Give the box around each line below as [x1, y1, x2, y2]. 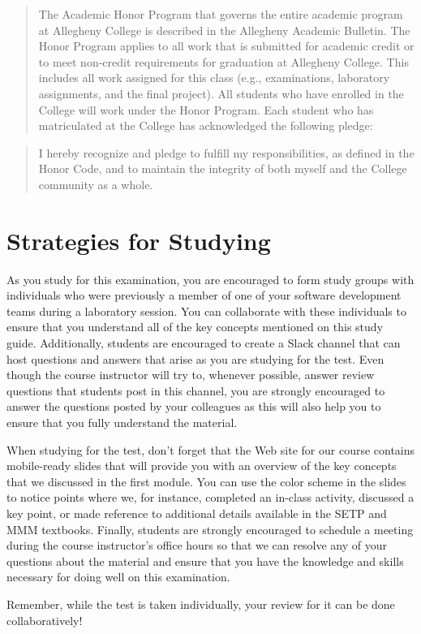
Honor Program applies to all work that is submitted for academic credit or [38, 37, 415, 54]
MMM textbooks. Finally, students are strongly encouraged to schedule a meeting [6, 520, 414, 537]
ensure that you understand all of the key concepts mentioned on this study [6, 318, 384, 335]
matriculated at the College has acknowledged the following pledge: [38, 117, 373, 134]
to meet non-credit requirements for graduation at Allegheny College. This [38, 53, 409, 70]
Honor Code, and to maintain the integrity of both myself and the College [38, 160, 407, 177]
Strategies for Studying [6, 223, 271, 257]
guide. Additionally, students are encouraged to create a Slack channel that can [6, 334, 401, 352]
